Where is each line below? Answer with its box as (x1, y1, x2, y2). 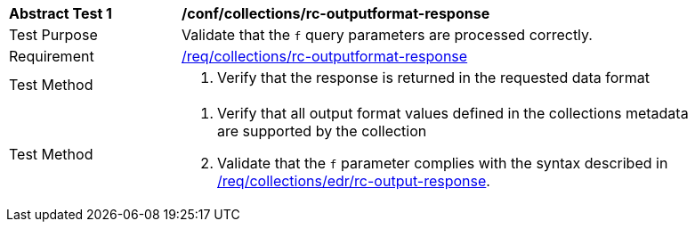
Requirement (9, 47, 94, 65)
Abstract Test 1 (9, 4, 112, 22)
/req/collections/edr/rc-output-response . (217, 172, 490, 190)
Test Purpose (9, 26, 98, 44)
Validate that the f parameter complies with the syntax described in (217, 154, 668, 172)
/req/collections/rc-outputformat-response (182, 47, 468, 65)
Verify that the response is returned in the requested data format (217, 69, 650, 86)
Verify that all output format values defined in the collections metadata (217, 104, 689, 122)
